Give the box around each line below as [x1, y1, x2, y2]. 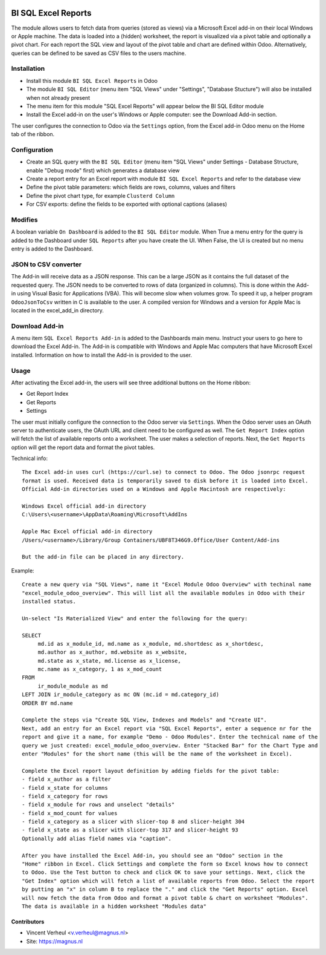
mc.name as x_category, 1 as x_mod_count [37, 666, 162, 673]
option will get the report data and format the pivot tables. [11, 444, 155, 451]
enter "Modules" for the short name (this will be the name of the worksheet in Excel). [22, 750, 293, 757]
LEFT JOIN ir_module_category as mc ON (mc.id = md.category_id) [22, 691, 220, 698]
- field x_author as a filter [22, 776, 112, 783]
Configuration [11, 145, 54, 154]
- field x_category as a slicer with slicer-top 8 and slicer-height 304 [22, 818, 245, 825]
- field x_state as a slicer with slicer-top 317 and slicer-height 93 [22, 827, 238, 833]
